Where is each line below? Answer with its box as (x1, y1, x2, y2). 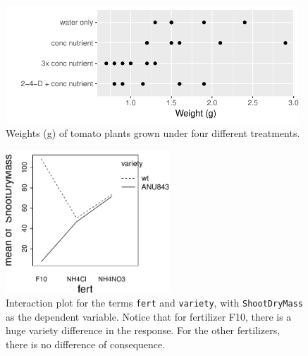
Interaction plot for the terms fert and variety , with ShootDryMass (6, 295, 303, 310)
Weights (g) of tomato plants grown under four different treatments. (6, 125, 300, 140)
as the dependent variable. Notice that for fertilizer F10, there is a (6, 309, 292, 324)
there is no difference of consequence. (6, 336, 166, 351)
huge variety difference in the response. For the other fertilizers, (6, 323, 281, 338)
